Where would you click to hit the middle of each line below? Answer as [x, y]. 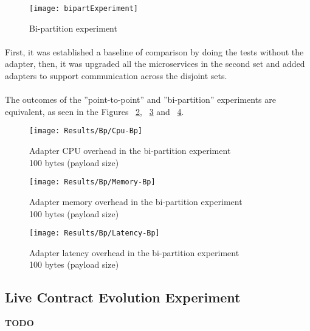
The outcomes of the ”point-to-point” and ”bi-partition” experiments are [140, 99]
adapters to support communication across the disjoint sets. [116, 76]
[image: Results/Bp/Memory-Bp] [92, 182]
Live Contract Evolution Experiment [123, 297]
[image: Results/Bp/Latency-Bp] [95, 233]
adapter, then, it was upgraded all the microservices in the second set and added [155, 64]
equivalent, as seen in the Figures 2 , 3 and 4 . [95, 111]
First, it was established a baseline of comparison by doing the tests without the [154, 51]
